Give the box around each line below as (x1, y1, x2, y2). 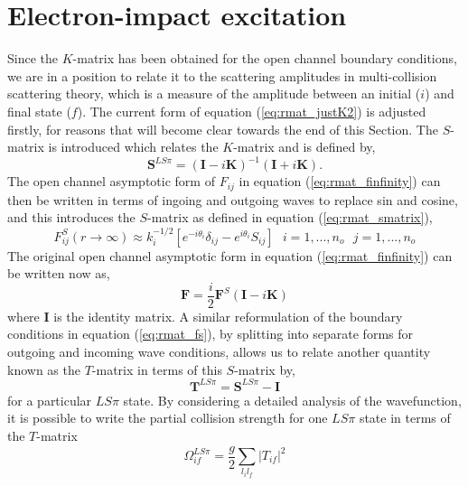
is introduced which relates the (48, 137, 219, 156)
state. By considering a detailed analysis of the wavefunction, (123, 390, 462, 409)
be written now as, (7, 264, 110, 283)
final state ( (7, 101, 71, 120)
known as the (7, 360, 80, 379)
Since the (7, 49, 58, 68)
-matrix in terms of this (91, 360, 222, 379)
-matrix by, (234, 360, 295, 379)
